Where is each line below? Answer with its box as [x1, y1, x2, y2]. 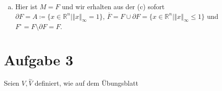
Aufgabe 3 [4, 50, 74, 70]
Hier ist [15, 1, 38, 11]
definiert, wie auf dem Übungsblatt [34, 78, 138, 88]
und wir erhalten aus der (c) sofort [62, 1, 165, 11]
